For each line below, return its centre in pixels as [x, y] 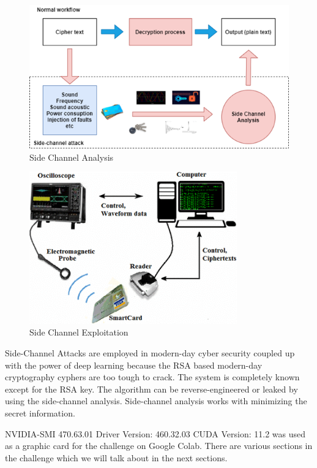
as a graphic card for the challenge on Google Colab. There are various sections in [159, 446]
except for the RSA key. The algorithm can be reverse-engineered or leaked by [151, 389]
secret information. [40, 413]
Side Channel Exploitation [79, 332]
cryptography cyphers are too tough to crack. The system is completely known [152, 377]
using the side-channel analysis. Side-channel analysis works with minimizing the [156, 401]
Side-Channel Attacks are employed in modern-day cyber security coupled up [150, 353]
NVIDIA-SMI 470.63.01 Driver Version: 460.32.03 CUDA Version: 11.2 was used [155, 433]
